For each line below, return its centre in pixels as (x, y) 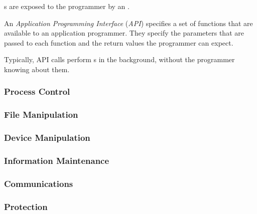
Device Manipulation (47, 138)
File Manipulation (41, 115)
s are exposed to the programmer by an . (67, 6)
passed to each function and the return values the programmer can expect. (119, 42)
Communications (39, 183)
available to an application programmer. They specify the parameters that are (124, 33)
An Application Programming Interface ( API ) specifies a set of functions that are (128, 23)
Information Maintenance (57, 161)
